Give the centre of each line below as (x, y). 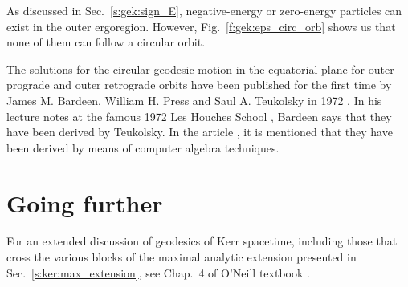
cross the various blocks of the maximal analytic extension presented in (182, 257)
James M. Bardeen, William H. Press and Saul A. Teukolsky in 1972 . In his (194, 100)
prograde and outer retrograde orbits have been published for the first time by (199, 85)
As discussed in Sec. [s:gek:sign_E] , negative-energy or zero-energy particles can (204, 10)
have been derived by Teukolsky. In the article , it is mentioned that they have (200, 132)
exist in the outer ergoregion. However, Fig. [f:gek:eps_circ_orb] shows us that (201, 26)
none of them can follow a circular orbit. (106, 42)
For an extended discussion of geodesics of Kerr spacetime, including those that (202, 241)
